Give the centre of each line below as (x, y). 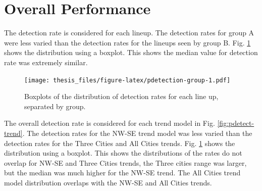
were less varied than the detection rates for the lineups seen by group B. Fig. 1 (127, 42)
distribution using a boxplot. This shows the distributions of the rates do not (123, 153)
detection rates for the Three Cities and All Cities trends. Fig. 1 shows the (120, 143)
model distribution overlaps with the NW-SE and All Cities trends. (108, 182)
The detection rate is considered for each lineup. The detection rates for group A (129, 33)
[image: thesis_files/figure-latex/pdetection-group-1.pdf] (127, 80)
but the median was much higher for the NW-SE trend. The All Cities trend (122, 173)
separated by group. (55, 106)
